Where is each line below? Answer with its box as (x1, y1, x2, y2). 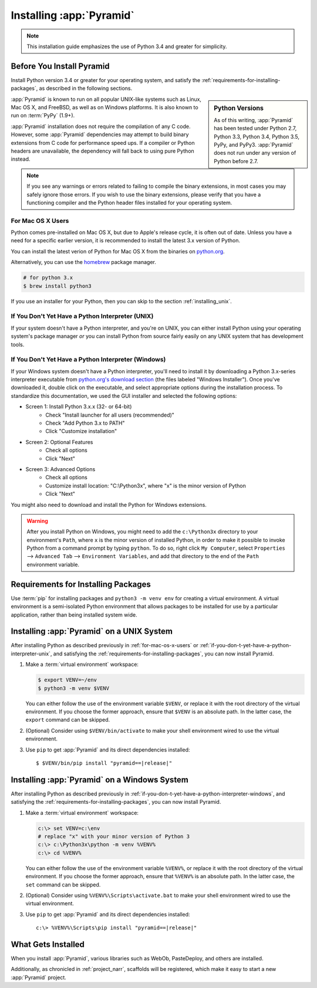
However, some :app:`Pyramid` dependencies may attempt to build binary (11, 131, 189, 138)
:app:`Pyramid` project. (11, 974, 67, 981)
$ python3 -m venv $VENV (38, 685, 110, 692)
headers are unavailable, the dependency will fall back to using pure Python (11, 147, 195, 154)
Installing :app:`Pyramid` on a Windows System (11, 774, 189, 784)
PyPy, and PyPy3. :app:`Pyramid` (214, 141, 294, 148)
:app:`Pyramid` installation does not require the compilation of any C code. (11, 123, 191, 130)
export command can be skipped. (25, 716, 110, 723)
